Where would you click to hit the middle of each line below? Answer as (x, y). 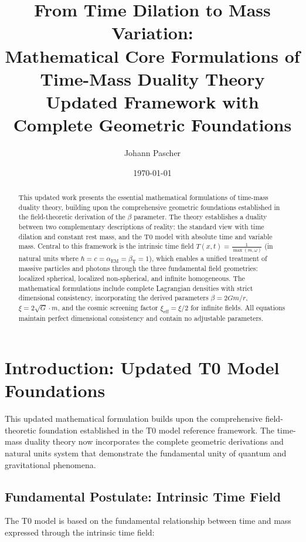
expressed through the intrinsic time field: (80, 532)
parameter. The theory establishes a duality (200, 217)
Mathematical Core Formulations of (152, 55)
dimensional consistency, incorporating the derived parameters (113, 298)
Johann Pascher (152, 153)
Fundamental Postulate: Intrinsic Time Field (143, 496)
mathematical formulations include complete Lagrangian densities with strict (136, 288)
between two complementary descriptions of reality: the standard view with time (141, 227)
